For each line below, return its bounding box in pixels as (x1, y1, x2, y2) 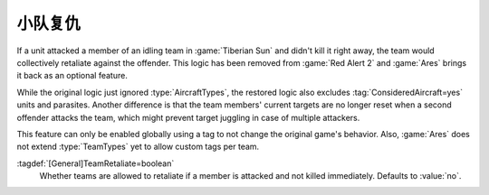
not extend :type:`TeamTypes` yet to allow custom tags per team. (16, 141, 260, 153)
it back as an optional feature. (16, 70, 129, 81)
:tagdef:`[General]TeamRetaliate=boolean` (16, 158, 175, 169)
